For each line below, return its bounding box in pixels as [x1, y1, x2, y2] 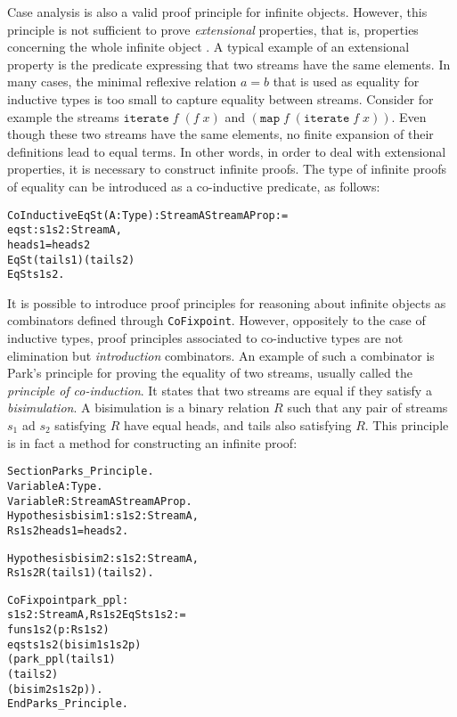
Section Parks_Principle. [7, 465, 154, 478]
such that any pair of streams [287, 398, 448, 417]
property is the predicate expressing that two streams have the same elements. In [7, 54, 451, 73]
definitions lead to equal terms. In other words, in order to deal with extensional [7, 142, 446, 160]
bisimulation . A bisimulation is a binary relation [7, 398, 270, 417]
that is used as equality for [273, 72, 420, 91]
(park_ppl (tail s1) [7, 653, 116, 666]
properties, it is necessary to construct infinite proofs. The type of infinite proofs [7, 159, 447, 178]
